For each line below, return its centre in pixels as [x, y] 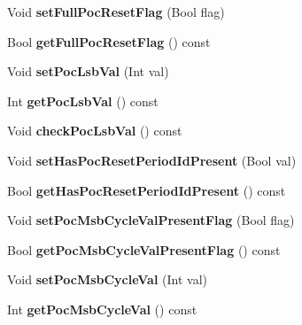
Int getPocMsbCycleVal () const [102, 309]
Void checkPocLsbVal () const [95, 131]
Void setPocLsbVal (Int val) [88, 71]
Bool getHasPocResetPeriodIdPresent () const [147, 190]
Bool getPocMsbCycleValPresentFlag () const [144, 249]
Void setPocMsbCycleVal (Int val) [107, 279]
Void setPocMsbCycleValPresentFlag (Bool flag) [151, 220]
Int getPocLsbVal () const [83, 101]
